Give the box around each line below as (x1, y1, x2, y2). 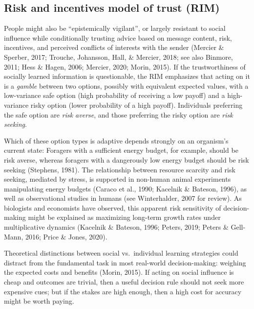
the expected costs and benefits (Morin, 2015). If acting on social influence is (4, 267, 234, 277)
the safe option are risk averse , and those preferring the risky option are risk (4, 109, 233, 119)
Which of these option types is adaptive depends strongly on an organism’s (4, 135, 229, 145)
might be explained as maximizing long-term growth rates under (28, 212, 221, 222)
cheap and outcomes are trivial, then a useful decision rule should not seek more (4, 277, 244, 287)
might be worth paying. (4, 296, 74, 306)
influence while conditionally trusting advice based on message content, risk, (4, 32, 232, 43)
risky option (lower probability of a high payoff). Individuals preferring (30, 99, 243, 110)
